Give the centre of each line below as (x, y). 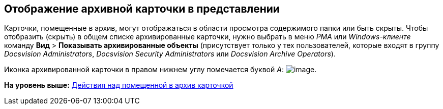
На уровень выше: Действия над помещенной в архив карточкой (119, 85)
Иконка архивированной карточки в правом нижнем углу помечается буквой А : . (160, 70)
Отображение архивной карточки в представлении (142, 9)
